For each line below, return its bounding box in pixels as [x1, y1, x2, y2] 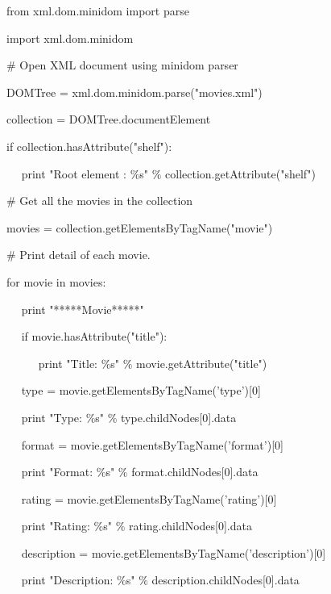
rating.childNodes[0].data [128, 517, 252, 534]
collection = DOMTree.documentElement [6, 111, 211, 128]
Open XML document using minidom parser [19, 56, 238, 73]
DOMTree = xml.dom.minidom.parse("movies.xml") [6, 83, 263, 100]
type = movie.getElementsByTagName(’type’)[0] [21, 382, 261, 399]
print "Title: [38, 354, 98, 371]
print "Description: [21, 571, 114, 588]
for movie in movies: [6, 273, 106, 290]
